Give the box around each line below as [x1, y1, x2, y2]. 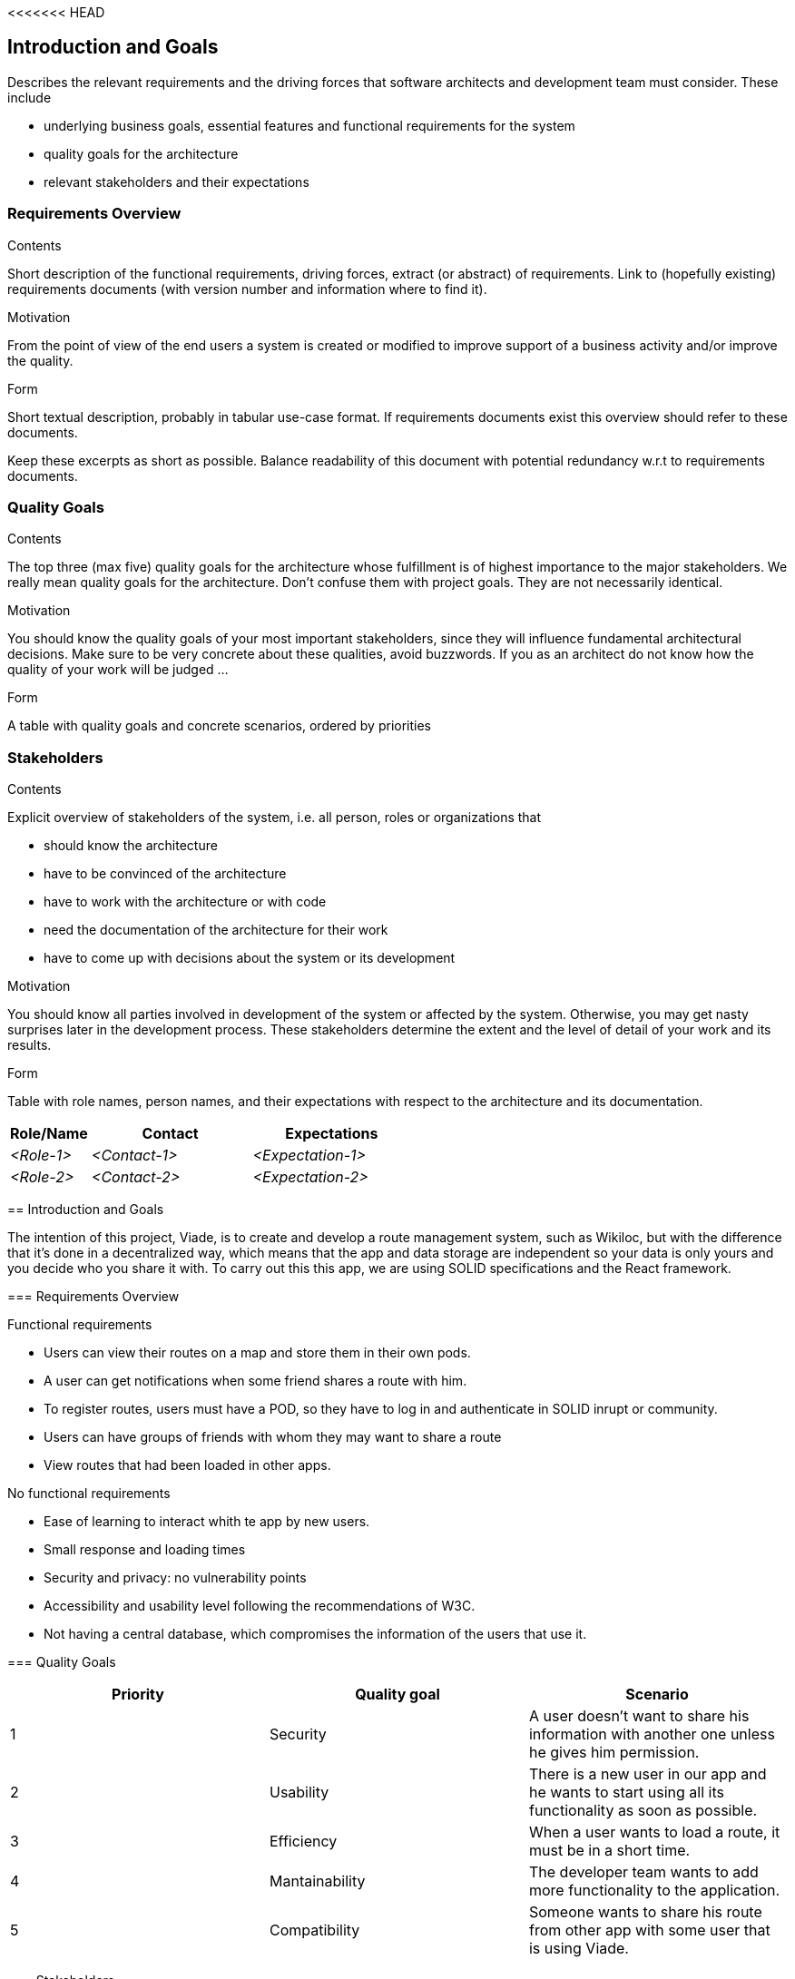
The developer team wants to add [528, 1863, 759, 1882]
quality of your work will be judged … [7, 661, 229, 678]
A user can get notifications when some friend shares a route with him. [44, 1373, 467, 1389]
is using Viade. [528, 1939, 629, 1958]
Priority [112, 1685, 164, 1704]
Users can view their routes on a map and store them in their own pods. [44, 1345, 471, 1361]
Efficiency [269, 1832, 338, 1851]
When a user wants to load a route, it [528, 1823, 780, 1842]
